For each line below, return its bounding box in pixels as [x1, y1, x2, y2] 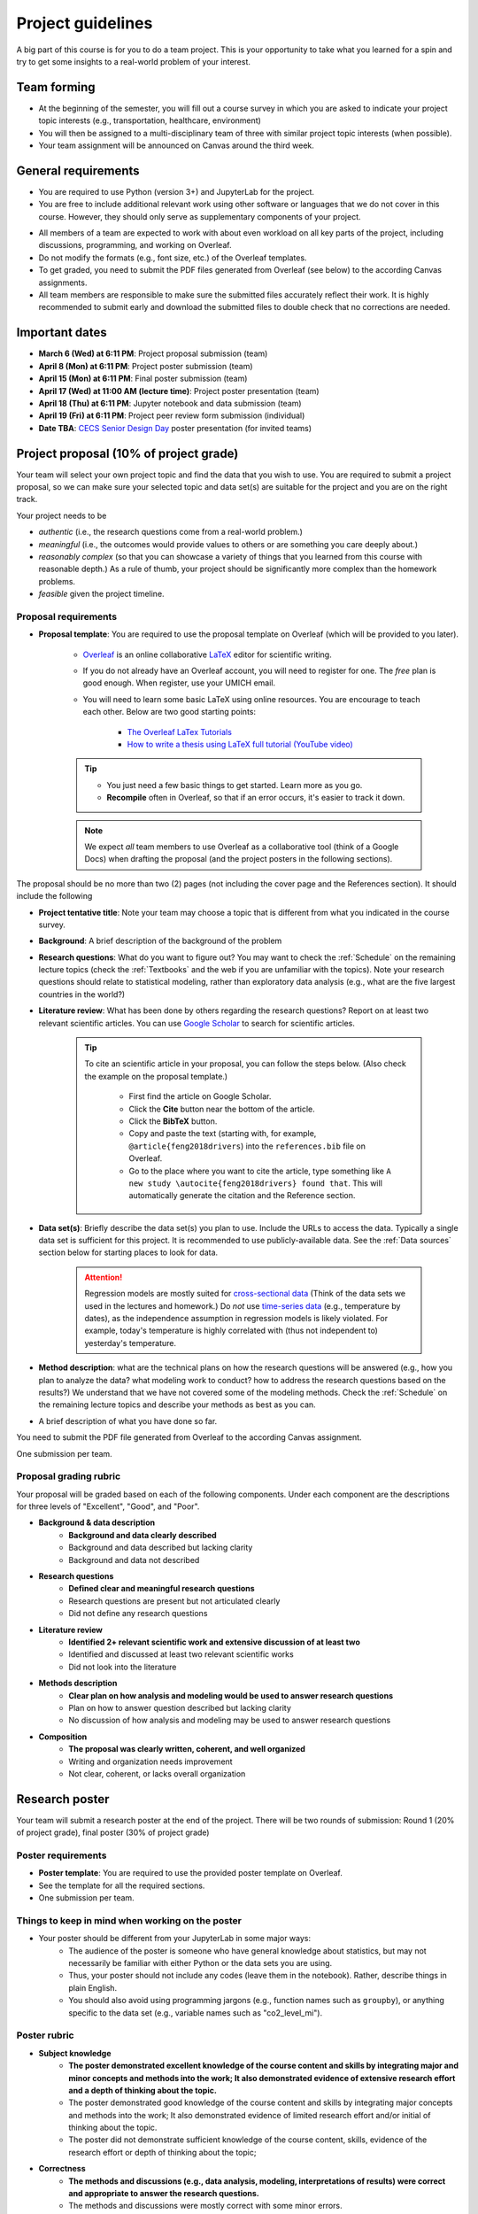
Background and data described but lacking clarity [68, 1542, 253, 1553]
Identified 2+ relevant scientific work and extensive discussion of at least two [68, 1637, 360, 1647]
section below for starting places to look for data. [38, 1247, 219, 1258]
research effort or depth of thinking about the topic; [68, 2147, 257, 2157]
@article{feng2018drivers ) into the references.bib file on [128, 1141, 366, 1151]
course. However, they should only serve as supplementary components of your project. [38, 211, 361, 221]
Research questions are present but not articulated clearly [68, 1595, 281, 1606]
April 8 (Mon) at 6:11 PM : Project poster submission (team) [38, 360, 253, 371]
